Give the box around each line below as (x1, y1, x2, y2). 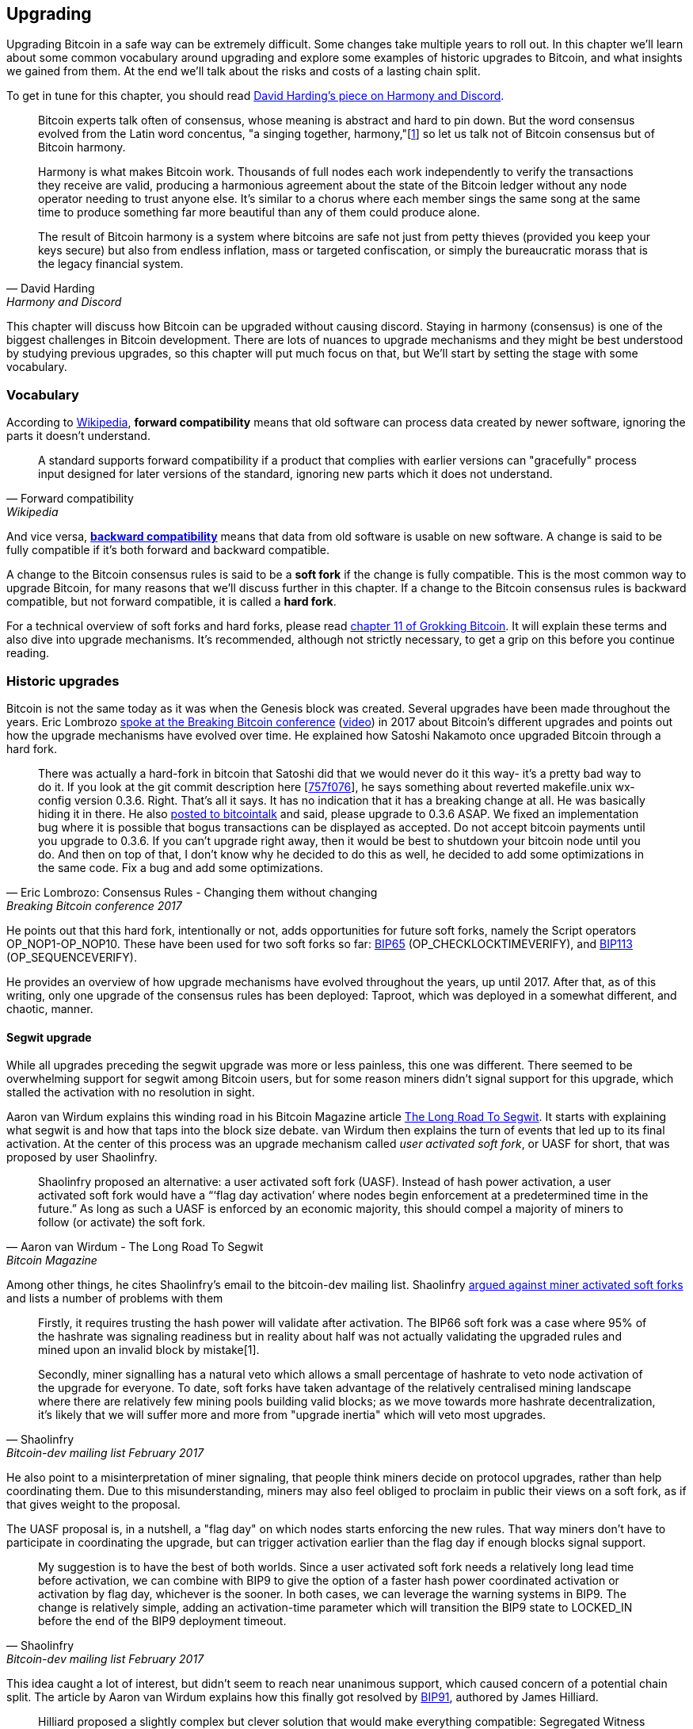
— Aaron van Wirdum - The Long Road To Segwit (6, 1240, 264, 1254)
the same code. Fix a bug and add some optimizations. (38, 860, 324, 874)
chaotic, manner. (6, 1001, 93, 1016)
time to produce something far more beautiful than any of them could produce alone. (38, 205, 480, 220)
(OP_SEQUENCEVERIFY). (6, 950, 138, 964)
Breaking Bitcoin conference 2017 (6, 898, 182, 912)
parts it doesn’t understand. (6, 429, 150, 443)
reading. (6, 646, 50, 660)
